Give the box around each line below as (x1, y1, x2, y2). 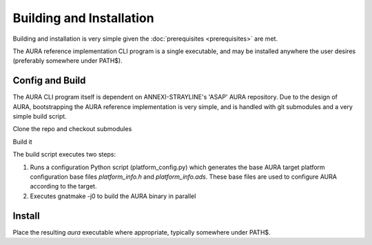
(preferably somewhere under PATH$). (12, 57, 123, 65)
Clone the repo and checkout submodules (12, 125, 132, 133)
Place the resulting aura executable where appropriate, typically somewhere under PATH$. (12, 228, 271, 236)
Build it (12, 137, 32, 146)
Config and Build (12, 75, 86, 86)
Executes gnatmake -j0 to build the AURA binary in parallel (30, 192, 196, 200)
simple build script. (12, 112, 67, 121)
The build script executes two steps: (12, 150, 116, 159)
